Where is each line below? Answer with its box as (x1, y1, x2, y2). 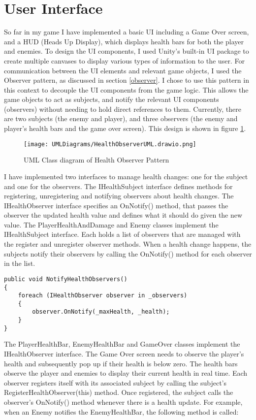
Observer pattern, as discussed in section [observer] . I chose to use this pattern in (4, 75, 249, 85)
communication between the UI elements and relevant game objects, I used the (4, 65, 242, 75)
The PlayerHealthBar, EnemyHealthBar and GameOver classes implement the (4, 339, 240, 349)
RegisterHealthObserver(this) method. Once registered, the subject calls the (4, 387, 233, 397)
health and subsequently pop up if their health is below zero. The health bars (4, 358, 238, 368)
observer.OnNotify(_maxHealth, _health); (32, 308, 170, 316)
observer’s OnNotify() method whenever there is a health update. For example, (4, 397, 243, 407)
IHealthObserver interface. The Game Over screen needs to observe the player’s (4, 349, 244, 359)
